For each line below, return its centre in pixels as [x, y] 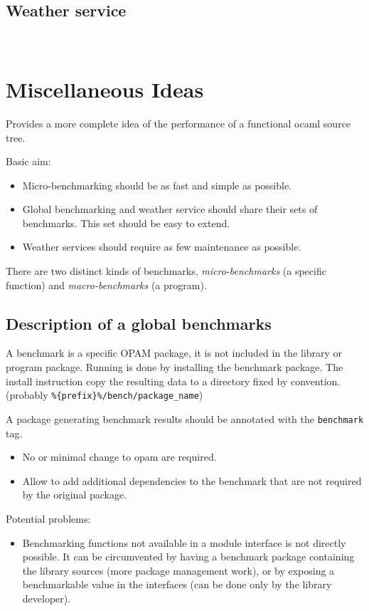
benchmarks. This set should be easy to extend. [126, 223]
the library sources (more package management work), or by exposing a [178, 570]
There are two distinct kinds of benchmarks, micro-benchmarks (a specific [166, 271]
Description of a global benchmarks [139, 323]
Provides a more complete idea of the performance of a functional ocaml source [178, 123]
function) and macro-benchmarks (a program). [106, 284]
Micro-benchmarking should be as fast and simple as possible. [157, 185]
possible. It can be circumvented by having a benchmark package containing [188, 557]
